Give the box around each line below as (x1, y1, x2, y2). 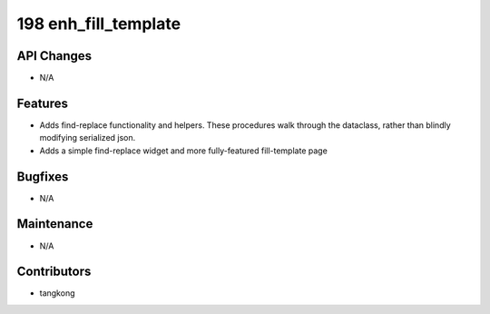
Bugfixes (16, 169, 69, 184)
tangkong (39, 288, 75, 299)
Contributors (16, 264, 92, 280)
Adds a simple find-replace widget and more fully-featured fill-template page (39, 145, 328, 156)
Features (16, 95, 68, 111)
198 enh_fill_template (16, 14, 181, 34)
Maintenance (16, 216, 93, 231)
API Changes (16, 48, 93, 64)
